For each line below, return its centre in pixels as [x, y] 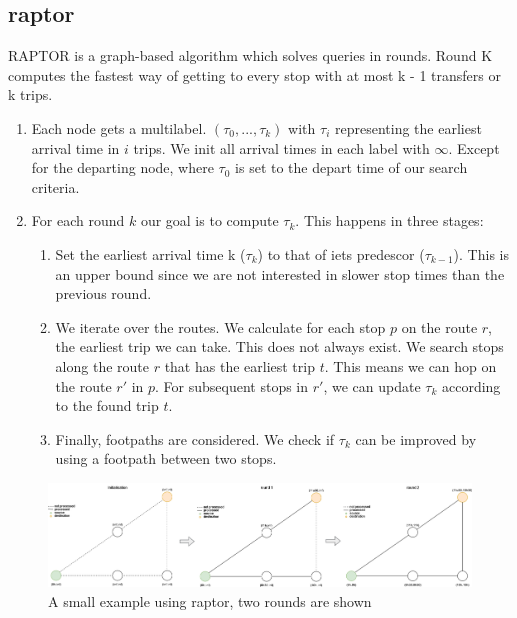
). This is [481, 253]
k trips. [30, 94]
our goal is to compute [209, 220]
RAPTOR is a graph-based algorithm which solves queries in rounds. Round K [250, 55]
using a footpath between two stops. [166, 458]
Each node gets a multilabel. [119, 127]
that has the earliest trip [239, 365]
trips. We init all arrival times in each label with [281, 147]
